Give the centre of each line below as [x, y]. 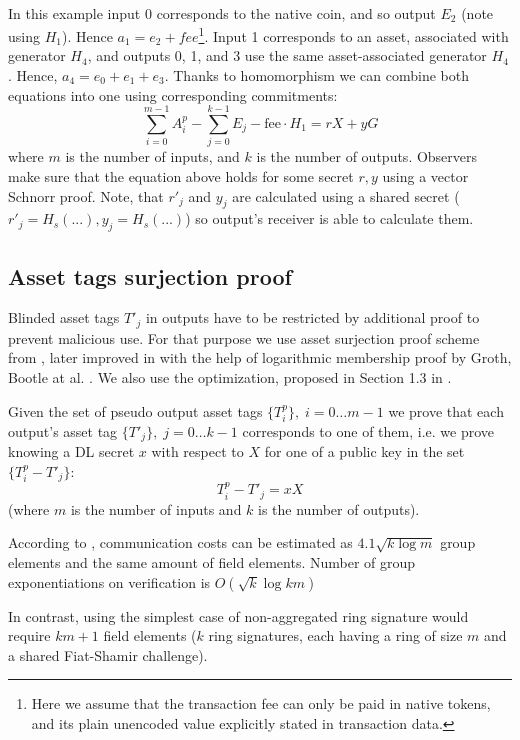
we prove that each [446, 410]
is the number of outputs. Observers [367, 156]
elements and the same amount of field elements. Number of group [212, 561]
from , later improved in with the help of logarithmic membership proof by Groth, [260, 357]
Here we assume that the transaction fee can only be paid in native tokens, [261, 703]
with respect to [197, 451]
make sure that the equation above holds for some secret [181, 175]
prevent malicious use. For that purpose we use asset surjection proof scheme [244, 337]
